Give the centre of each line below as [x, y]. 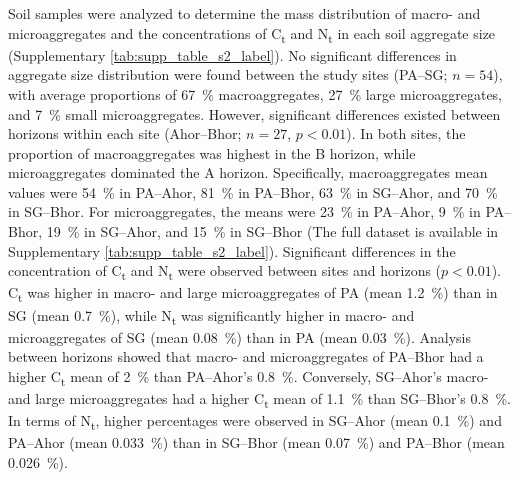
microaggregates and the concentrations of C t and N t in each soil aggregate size [252, 34]
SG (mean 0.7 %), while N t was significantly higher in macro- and [211, 316]
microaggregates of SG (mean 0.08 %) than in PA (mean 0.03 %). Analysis [239, 336]
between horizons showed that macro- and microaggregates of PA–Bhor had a [246, 356]
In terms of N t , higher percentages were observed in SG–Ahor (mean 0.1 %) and [255, 421]
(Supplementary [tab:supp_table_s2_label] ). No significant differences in [232, 54]
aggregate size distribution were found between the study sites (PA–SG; [228, 74]
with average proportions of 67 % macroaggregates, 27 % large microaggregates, [255, 93]
